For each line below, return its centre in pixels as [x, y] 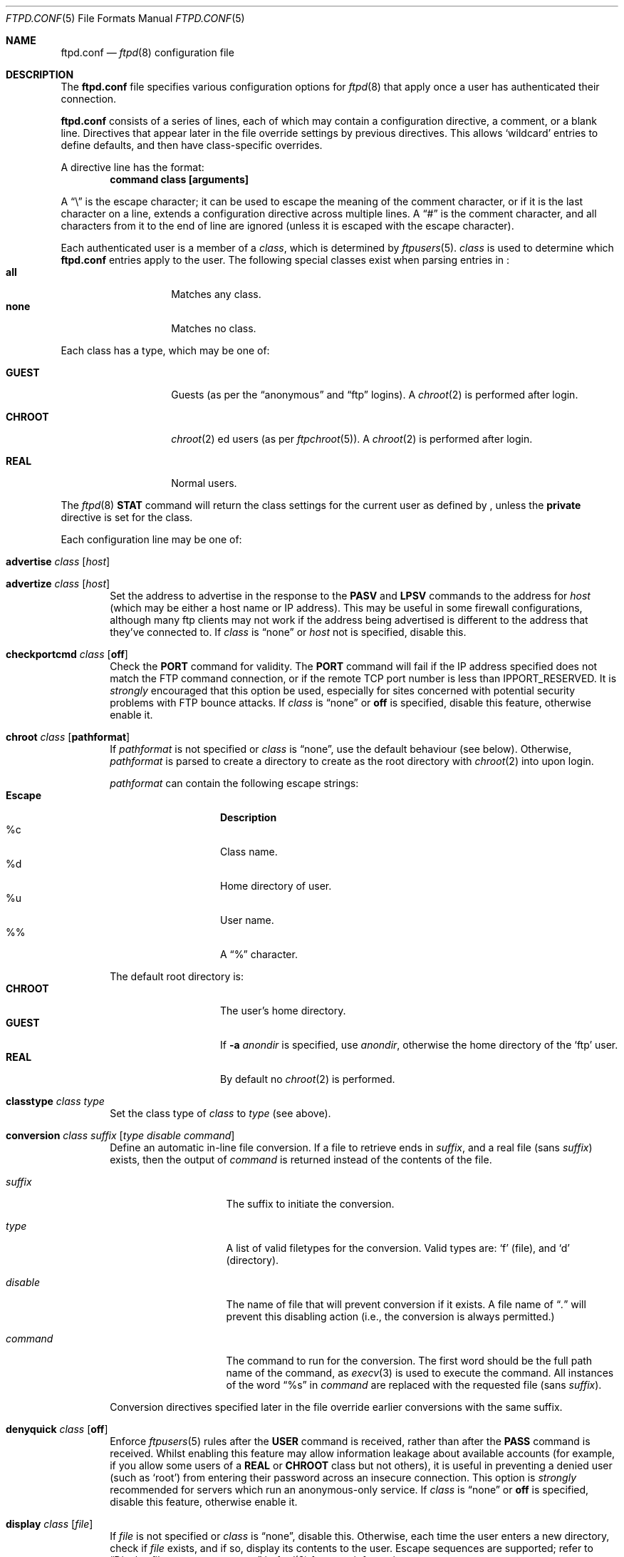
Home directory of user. [276, 886]
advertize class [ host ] [58, 584]
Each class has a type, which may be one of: [165, 350]
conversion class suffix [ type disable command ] [120, 1135]
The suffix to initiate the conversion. [310, 1204]
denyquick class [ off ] [57, 1429]
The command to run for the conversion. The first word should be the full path [409, 1361]
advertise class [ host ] [58, 561]
